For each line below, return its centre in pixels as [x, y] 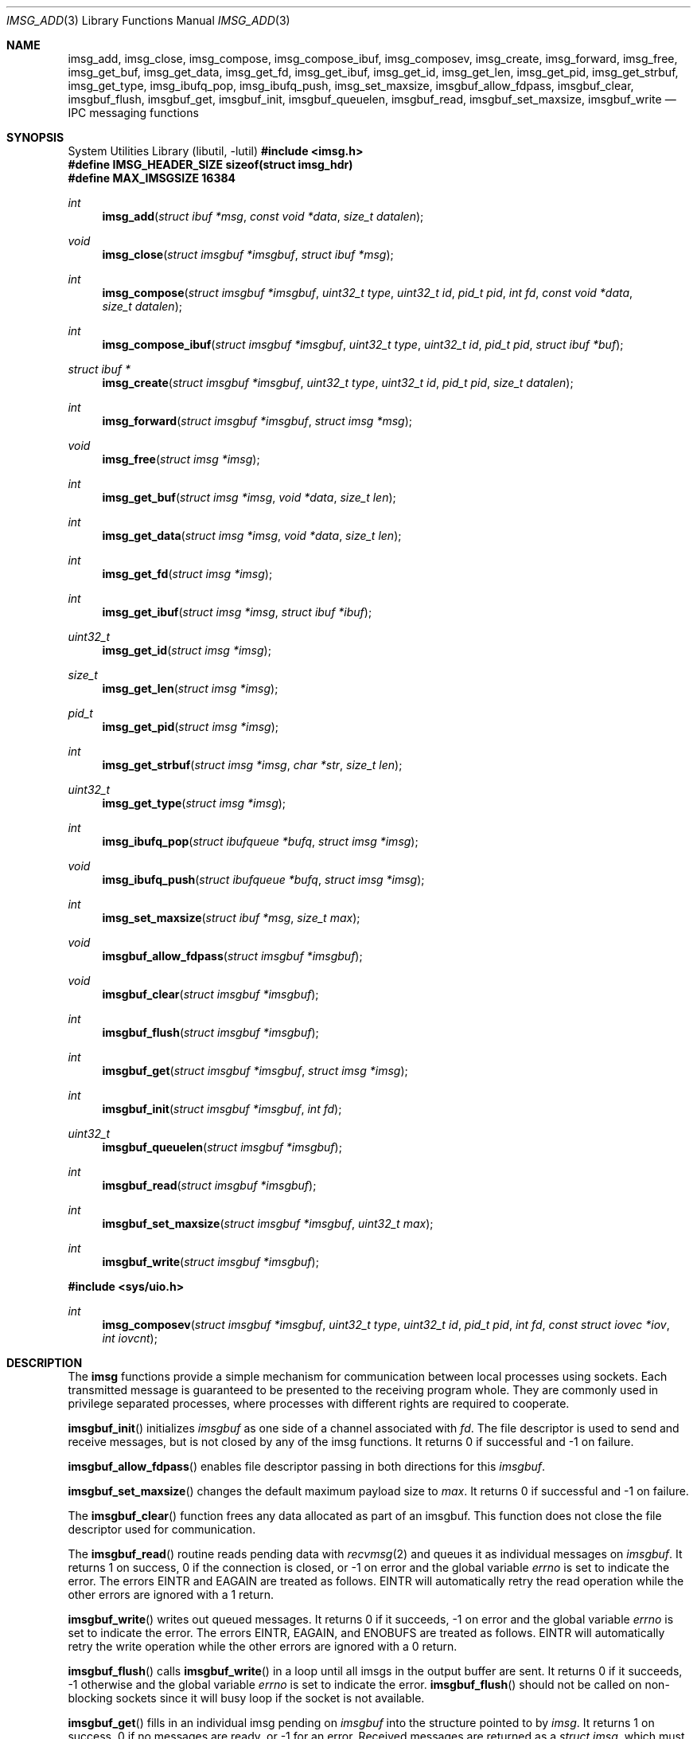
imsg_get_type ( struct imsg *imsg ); [194, 803]
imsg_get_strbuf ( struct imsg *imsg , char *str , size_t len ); [252, 765]
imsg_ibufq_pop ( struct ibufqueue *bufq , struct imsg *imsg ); [260, 841]
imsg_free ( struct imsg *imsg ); [181, 459]
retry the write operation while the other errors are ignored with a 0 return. [263, 1646]
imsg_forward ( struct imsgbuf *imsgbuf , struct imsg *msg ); [257, 421]
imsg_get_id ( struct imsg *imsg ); [187, 650]
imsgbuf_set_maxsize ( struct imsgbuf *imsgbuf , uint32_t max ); [268, 1223]
